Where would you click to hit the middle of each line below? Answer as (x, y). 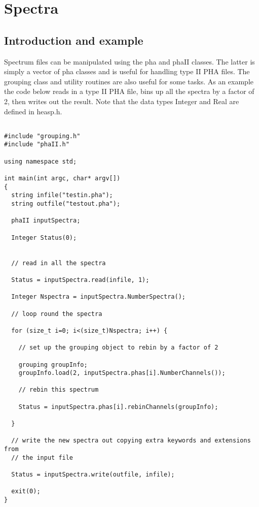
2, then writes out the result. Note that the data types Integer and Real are (122, 101)
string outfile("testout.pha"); (66, 204)
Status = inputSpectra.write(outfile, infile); (93, 475)
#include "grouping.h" (42, 136)
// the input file (42, 457)
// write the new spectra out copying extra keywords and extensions (131, 441)
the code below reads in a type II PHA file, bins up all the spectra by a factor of (129, 91)
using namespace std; (41, 161)
